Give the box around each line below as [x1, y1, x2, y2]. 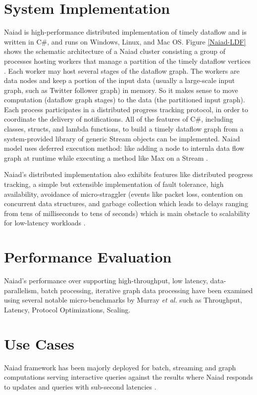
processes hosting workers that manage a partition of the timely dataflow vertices [4, 55, 251, 66]
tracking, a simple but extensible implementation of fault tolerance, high [4, 179, 224, 189]
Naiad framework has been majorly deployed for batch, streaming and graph [4, 362, 236, 372]
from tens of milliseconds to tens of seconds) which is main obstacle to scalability [4, 208, 250, 218]
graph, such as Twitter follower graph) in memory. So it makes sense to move [4, 85, 238, 95]
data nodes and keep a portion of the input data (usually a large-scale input [4, 75, 235, 86]
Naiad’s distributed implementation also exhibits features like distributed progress [4, 169, 253, 179]
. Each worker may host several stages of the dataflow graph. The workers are [4, 65, 240, 76]
